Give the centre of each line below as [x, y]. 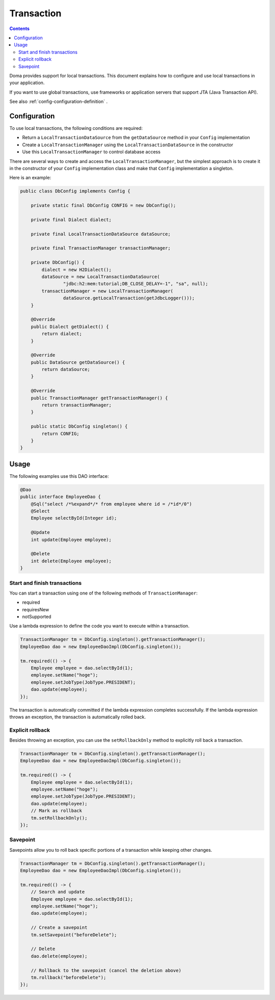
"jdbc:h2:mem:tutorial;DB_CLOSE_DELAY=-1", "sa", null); [135, 284]
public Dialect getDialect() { [70, 327]
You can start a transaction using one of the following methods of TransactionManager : [104, 593]
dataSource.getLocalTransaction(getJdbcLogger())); [129, 298]
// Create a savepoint [59, 928]
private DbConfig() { [58, 263]
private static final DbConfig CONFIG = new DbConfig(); [103, 206]
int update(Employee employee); [71, 539]
